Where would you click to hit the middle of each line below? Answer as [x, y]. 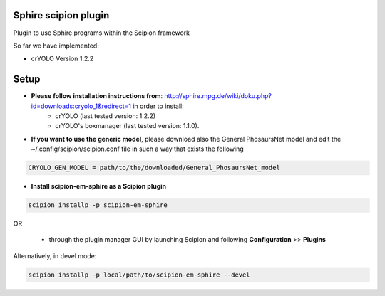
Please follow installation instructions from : [97, 96]
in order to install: [159, 106]
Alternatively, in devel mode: [55, 255]
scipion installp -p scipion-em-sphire [98, 205]
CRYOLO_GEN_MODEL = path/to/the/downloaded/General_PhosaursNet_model [154, 168]
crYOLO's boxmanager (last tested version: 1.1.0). [127, 126]
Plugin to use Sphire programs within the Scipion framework [102, 33]
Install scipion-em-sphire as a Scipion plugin [99, 186]
